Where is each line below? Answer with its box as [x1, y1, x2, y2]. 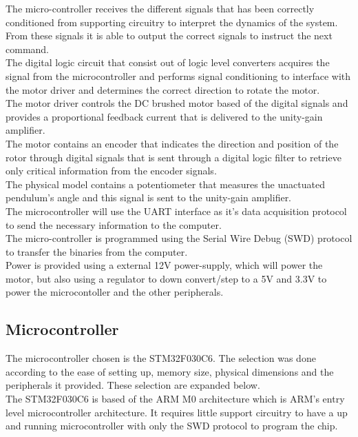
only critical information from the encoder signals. [6, 163, 217, 178]
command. [6, 41, 49, 56]
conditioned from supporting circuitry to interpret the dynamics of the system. [6, 14, 338, 29]
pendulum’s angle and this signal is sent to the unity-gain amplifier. [6, 190, 292, 205]
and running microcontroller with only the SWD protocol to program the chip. [6, 418, 338, 433]
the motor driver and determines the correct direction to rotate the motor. [6, 82, 320, 96]
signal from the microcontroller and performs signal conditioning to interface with [6, 68, 351, 83]
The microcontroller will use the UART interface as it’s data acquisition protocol [6, 203, 347, 218]
